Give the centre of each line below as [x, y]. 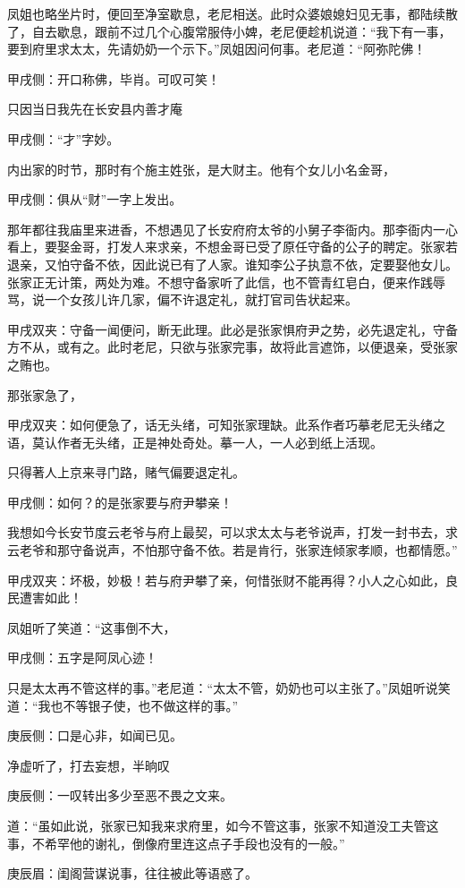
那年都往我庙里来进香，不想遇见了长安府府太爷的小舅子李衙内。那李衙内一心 [232, 229]
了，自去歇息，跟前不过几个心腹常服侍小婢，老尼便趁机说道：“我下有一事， [229, 31]
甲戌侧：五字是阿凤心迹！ [82, 657]
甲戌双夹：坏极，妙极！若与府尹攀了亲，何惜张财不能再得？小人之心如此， [226, 580]
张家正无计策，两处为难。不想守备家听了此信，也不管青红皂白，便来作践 [220, 282]
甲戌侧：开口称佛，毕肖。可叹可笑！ [114, 78]
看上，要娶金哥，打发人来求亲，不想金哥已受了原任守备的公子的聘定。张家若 [232, 247]
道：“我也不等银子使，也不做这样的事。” [123, 705]
